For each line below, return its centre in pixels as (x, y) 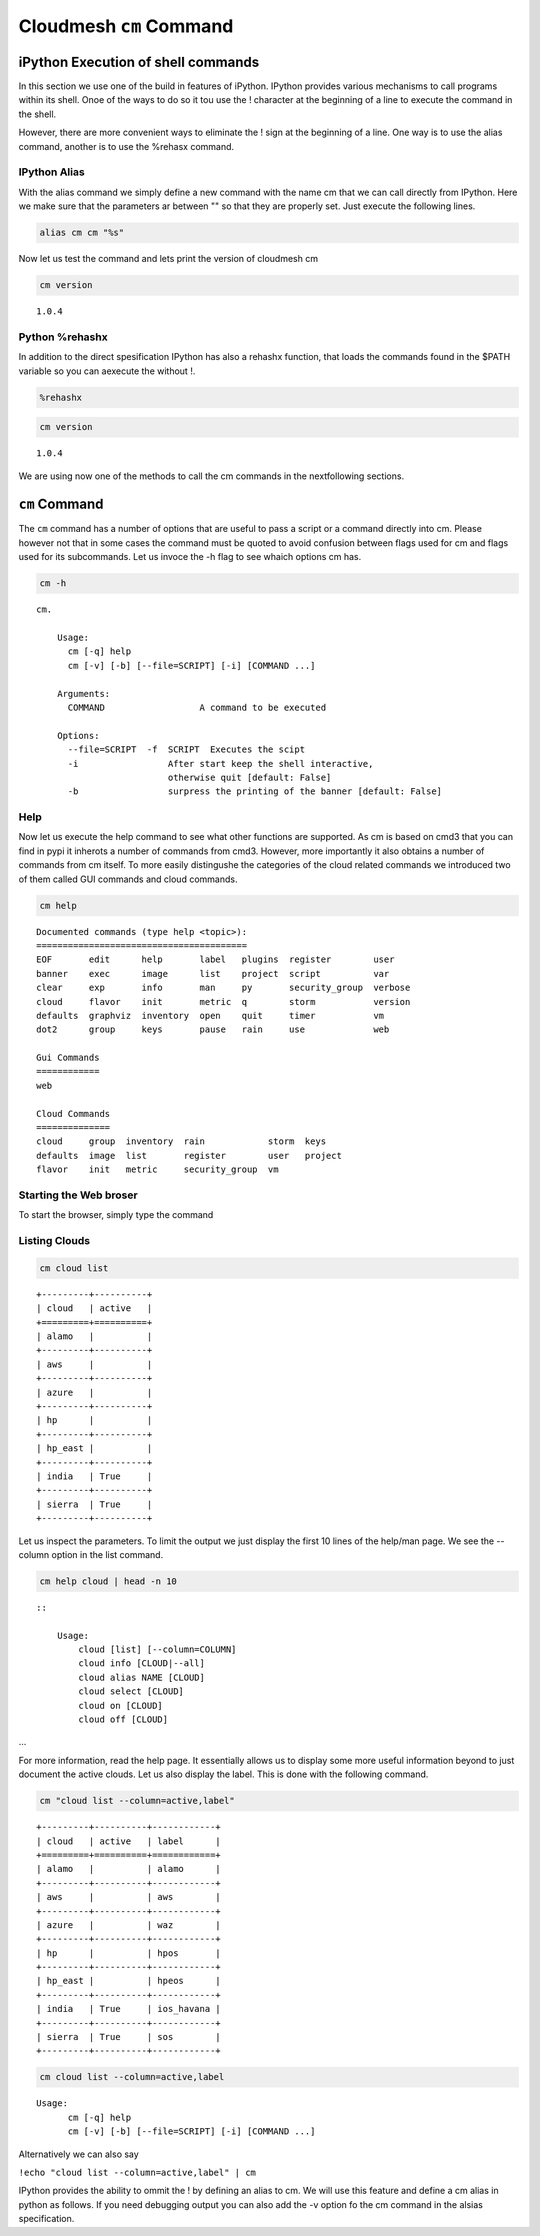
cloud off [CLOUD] (123, 1719)
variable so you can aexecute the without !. (107, 371)
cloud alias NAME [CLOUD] (141, 1677)
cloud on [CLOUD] (121, 1705)
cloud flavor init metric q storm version (223, 1001)
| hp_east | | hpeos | (129, 1981)
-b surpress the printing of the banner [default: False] (255, 791)
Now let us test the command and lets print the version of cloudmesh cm (168, 259)
